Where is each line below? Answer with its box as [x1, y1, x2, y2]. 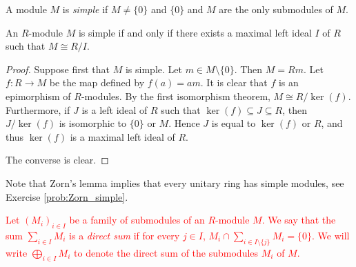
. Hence [168, 116, 200, 130]
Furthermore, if [6, 102, 70, 117]
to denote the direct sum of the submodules [74, 245, 259, 259]
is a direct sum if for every [69, 228, 180, 242]
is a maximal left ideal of [70, 129, 175, 144]
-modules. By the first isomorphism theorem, [81, 88, 270, 103]
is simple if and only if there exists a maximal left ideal [78, 25, 312, 39]
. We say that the [261, 212, 336, 227]
